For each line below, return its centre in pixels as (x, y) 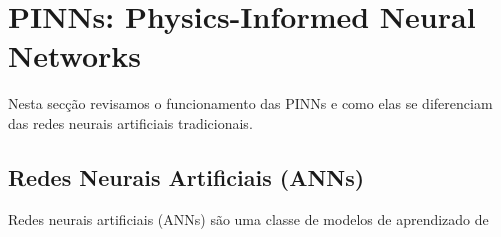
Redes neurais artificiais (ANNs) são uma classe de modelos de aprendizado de (248, 218)
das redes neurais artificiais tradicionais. (130, 122)
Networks (75, 55)
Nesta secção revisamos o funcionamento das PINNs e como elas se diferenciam (250, 103)
